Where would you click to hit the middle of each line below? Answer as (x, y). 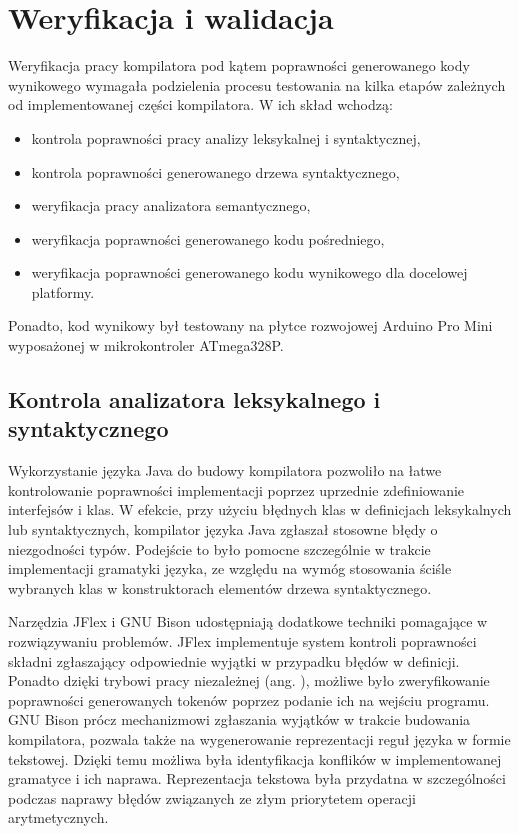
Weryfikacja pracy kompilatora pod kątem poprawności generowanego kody (239, 65)
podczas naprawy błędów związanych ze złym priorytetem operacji (212, 797)
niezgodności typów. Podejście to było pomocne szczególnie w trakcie (219, 548)
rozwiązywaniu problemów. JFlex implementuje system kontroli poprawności (242, 641)
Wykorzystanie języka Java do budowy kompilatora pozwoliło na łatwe (225, 470)
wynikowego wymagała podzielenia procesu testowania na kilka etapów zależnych (257, 84)
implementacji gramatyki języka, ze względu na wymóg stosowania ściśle (230, 568)
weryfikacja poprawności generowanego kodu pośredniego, (208, 238)
